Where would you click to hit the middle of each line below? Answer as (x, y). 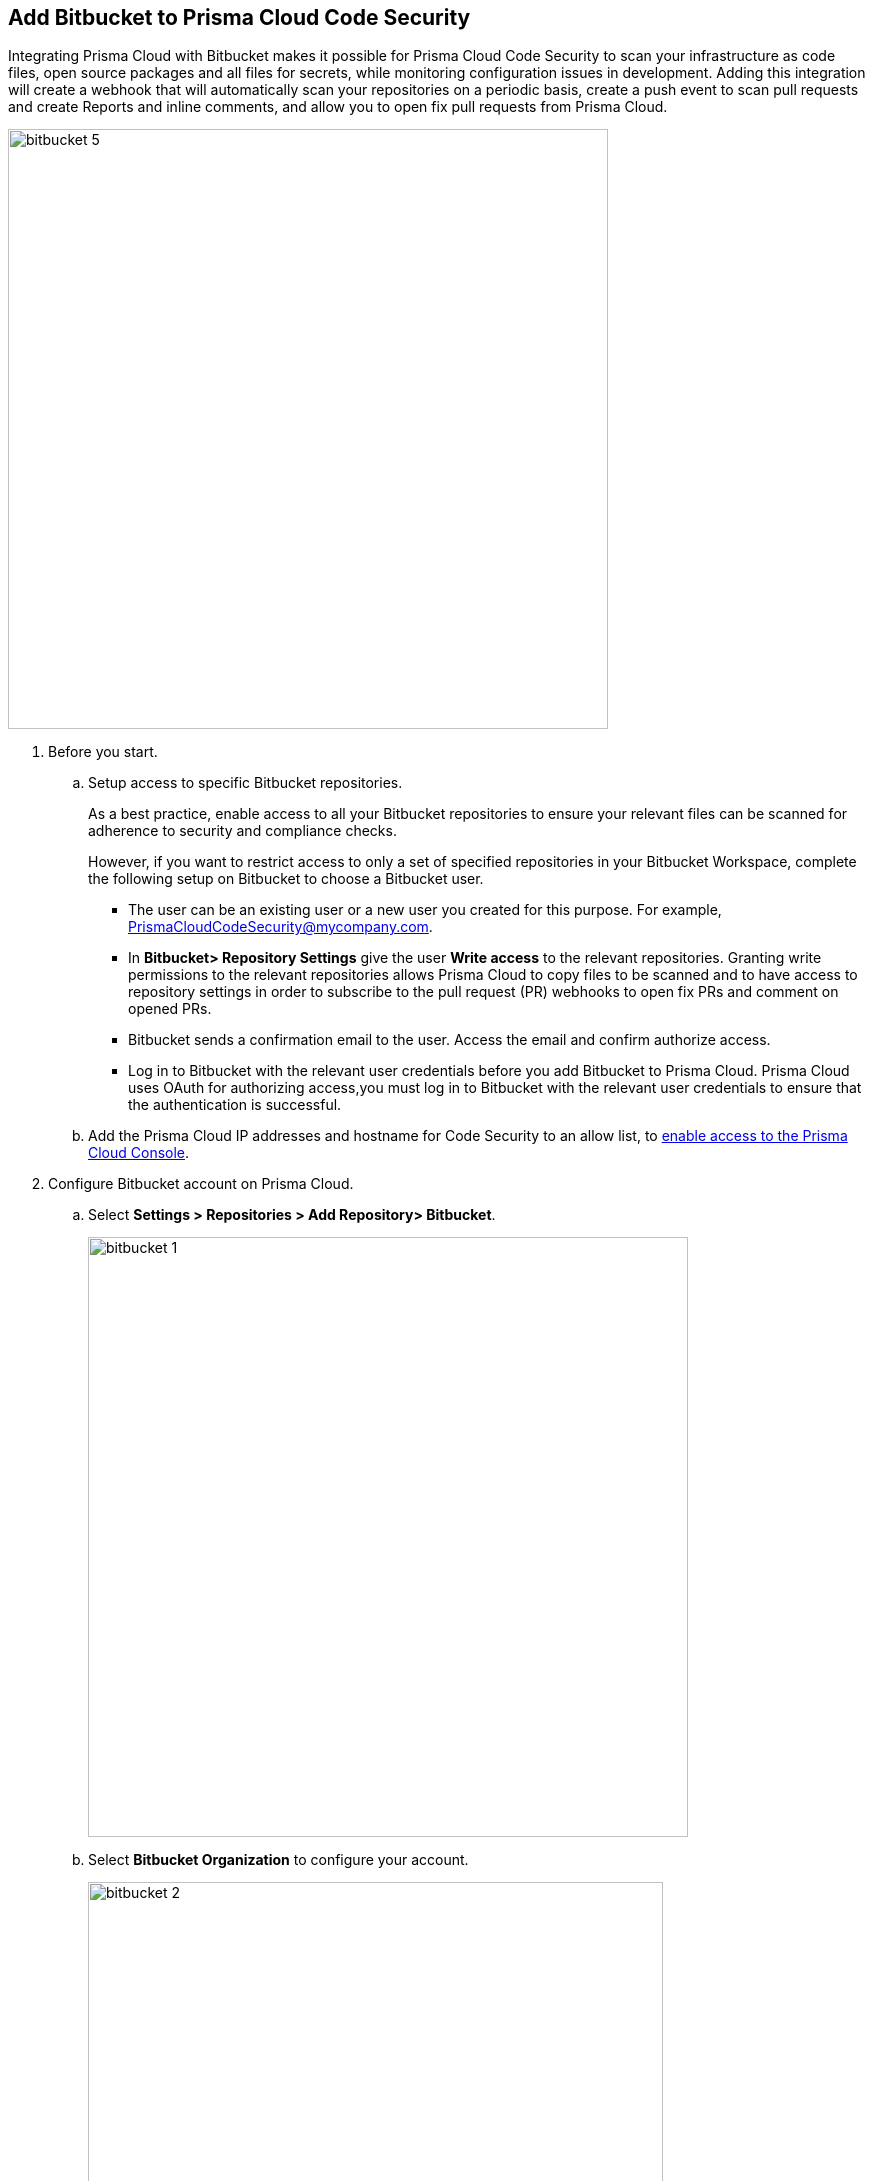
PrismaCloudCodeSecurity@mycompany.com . (280, 927)
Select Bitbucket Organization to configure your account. (278, 1860)
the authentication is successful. (235, 1105)
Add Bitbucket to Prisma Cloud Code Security (239, 17)
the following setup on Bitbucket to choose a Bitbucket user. (286, 879)
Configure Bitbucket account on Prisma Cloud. (201, 1184)
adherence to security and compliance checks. (242, 831)
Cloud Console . (139, 1153)
